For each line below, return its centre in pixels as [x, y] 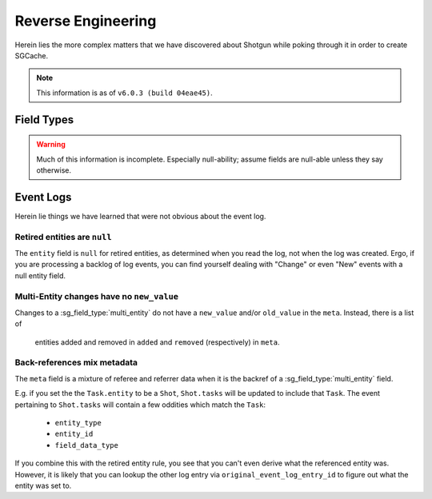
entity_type [78, 423]
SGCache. [31, 55]
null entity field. [40, 275]
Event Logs [43, 197]
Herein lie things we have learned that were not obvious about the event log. [140, 216]
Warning [51, 145]
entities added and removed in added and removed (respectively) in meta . [157, 342]
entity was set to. [43, 485]
